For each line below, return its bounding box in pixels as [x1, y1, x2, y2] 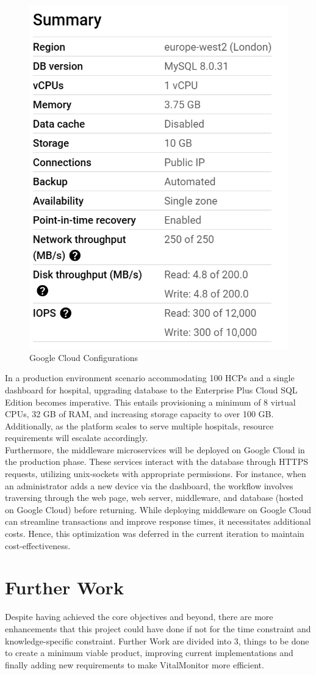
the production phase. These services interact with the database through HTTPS [5, 455, 308, 468]
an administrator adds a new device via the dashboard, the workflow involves [5, 479, 293, 492]
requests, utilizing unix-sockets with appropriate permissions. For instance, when [5, 467, 306, 480]
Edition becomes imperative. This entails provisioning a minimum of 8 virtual [5, 395, 296, 408]
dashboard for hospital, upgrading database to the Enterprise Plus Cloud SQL [5, 383, 298, 396]
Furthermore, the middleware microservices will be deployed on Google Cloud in [5, 443, 305, 456]
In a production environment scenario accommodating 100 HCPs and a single [5, 371, 295, 384]
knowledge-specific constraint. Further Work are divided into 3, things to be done [5, 634, 309, 647]
